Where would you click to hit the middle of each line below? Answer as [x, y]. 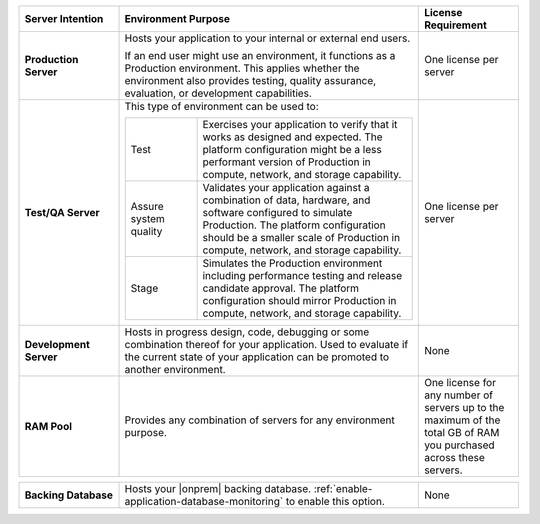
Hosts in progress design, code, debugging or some [247, 332]
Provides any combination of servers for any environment [259, 420]
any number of [458, 395]
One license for [460, 382]
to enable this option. [335, 501]
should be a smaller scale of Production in [301, 237]
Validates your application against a [286, 187]
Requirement [455, 25]
